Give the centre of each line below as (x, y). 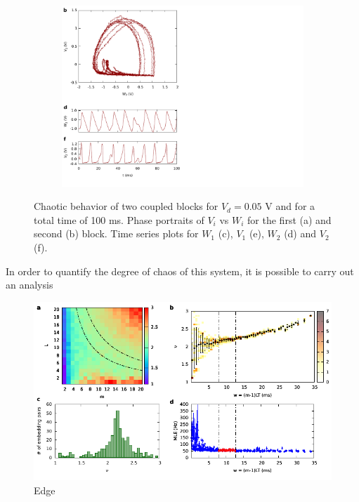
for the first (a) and (289, 219)
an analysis (30, 285)
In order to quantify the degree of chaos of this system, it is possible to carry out (180, 271)
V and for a (290, 206)
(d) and (300, 233)
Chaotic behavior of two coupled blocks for (126, 206)
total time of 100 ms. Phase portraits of (119, 219)
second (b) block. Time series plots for (116, 233)
